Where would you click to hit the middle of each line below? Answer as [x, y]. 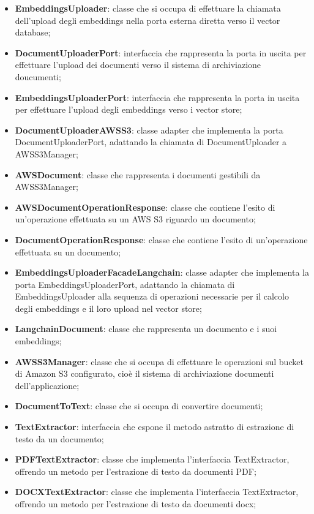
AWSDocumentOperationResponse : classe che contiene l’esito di [145, 207]
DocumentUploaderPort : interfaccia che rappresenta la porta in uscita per [161, 52]
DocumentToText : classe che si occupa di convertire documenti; [139, 406]
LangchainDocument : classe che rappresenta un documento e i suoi [146, 329]
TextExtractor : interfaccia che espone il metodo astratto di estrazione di [155, 427]
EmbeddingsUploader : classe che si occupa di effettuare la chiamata [148, 8]
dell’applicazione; [47, 385]
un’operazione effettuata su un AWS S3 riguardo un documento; [135, 219]
